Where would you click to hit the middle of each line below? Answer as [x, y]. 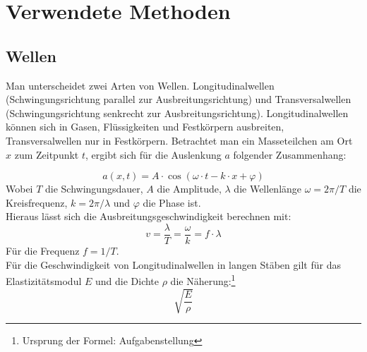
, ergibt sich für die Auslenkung [154, 154]
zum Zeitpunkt [47, 154]
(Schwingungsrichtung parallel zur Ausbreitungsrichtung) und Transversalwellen [179, 99]
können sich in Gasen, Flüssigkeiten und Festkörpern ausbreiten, [145, 127]
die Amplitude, [189, 189]
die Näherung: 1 [203, 280]
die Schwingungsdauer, [94, 189]
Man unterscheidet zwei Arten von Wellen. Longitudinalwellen [140, 85]
